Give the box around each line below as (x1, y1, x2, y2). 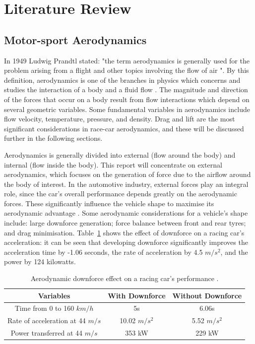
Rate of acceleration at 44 (7, 315, 86, 326)
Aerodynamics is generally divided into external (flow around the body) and (4, 149, 236, 160)
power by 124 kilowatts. (4, 256, 76, 267)
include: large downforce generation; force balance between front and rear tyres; (4, 218, 246, 228)
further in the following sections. (4, 133, 103, 143)
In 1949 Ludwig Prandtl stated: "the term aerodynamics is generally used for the (4, 55, 250, 65)
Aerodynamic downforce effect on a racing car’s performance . (30, 273, 219, 284)
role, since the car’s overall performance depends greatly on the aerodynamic (4, 188, 237, 199)
